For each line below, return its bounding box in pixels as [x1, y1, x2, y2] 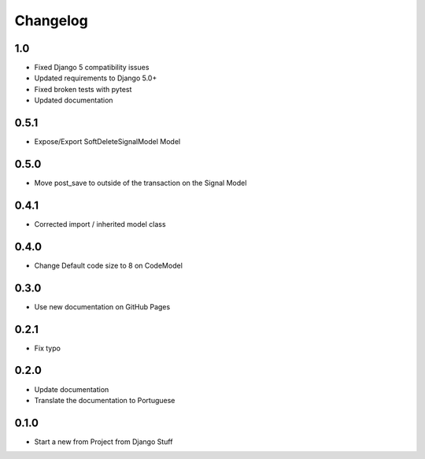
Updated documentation [34, 95, 113, 105]
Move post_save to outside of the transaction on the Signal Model [34, 178, 247, 188]
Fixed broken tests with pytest [34, 84, 132, 94]
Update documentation [34, 384, 109, 394]
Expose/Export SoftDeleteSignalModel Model [34, 137, 181, 146]
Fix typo [34, 343, 61, 353]
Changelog [14, 12, 88, 29]
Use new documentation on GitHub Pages [34, 302, 171, 311]
